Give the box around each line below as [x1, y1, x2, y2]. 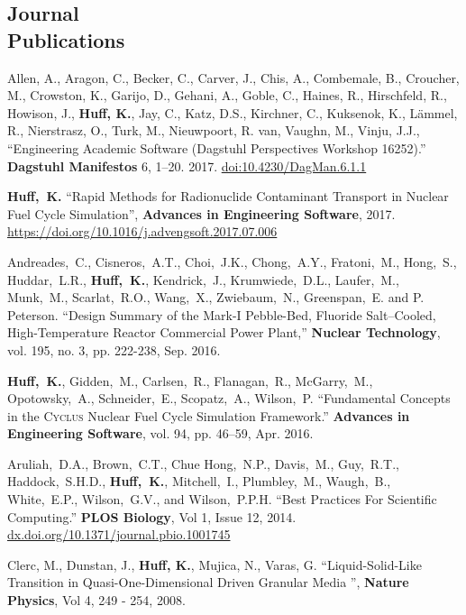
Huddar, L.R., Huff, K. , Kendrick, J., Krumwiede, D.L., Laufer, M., [7, 270, 399, 289]
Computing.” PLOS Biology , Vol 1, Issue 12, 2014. [7, 507, 297, 526]
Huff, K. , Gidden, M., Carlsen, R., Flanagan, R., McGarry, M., [7, 371, 373, 390]
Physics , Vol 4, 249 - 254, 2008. [7, 591, 186, 610]
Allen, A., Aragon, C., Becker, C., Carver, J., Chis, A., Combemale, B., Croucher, [7, 68, 460, 87]
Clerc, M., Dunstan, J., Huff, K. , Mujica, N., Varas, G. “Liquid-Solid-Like [7, 555, 422, 574]
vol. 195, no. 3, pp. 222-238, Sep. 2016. [7, 340, 221, 359]
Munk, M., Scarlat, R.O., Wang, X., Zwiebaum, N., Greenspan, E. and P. [7, 288, 425, 307]
